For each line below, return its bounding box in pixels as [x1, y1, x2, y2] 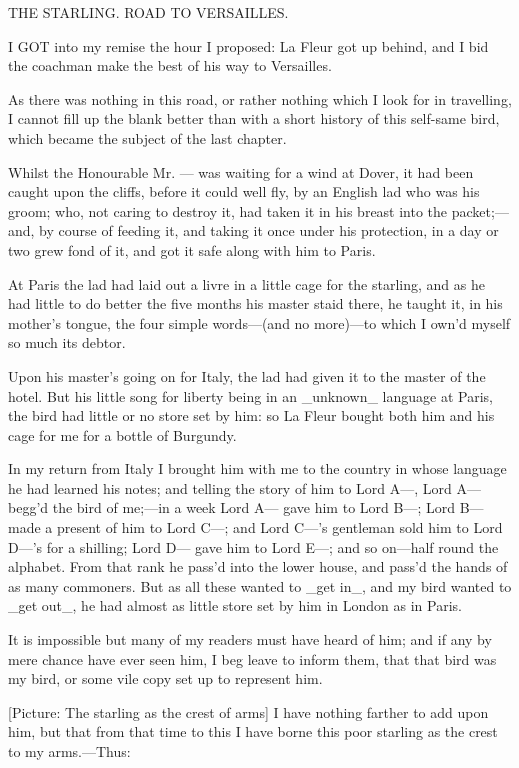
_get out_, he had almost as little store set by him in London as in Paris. [8, 595, 462, 616]
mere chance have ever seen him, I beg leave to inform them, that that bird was [8, 648, 497, 669]
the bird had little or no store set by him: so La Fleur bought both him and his [8, 405, 495, 426]
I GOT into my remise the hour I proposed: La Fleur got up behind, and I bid [8, 35, 489, 56]
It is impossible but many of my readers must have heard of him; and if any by [8, 629, 492, 650]
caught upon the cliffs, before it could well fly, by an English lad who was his [8, 181, 480, 202]
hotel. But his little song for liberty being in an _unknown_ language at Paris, [8, 385, 493, 406]
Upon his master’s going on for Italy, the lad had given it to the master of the [8, 365, 486, 386]
